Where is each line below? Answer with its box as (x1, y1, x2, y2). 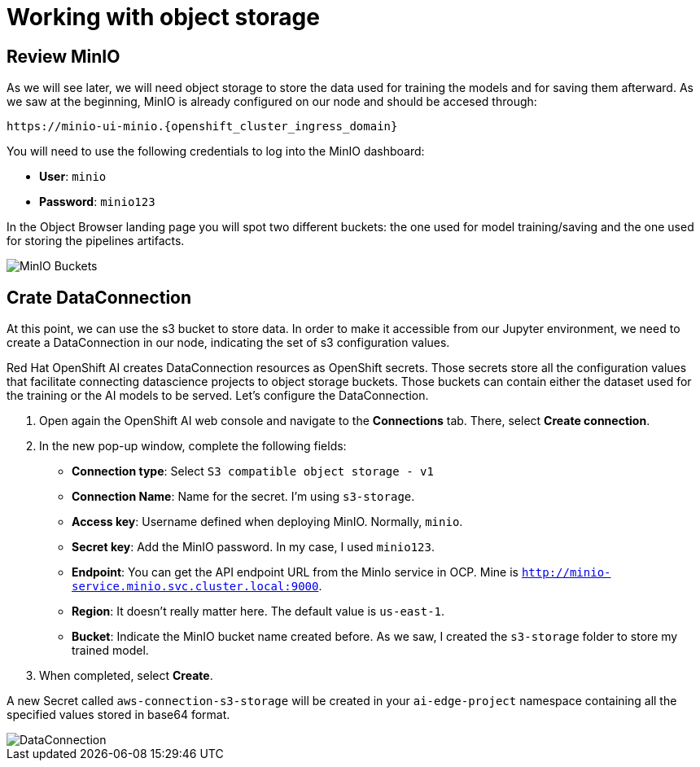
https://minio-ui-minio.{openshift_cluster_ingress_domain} (7, 120, 398, 134)
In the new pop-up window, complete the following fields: (39, 439, 347, 454)
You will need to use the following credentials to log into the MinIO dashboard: (7, 144, 425, 159)
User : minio (39, 169, 107, 184)
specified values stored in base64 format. (7, 708, 230, 722)
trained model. (72, 643, 149, 658)
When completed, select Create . (39, 668, 213, 683)
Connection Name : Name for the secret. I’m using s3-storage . (72, 489, 415, 504)
